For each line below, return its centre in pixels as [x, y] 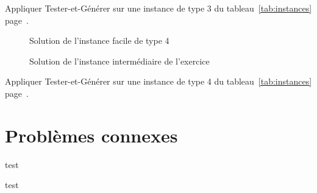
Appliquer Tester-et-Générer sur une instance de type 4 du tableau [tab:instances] [158, 81]
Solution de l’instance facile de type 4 [99, 40]
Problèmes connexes [91, 135]
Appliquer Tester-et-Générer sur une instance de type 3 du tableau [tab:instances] [158, 8]
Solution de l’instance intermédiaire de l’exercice [119, 61]
